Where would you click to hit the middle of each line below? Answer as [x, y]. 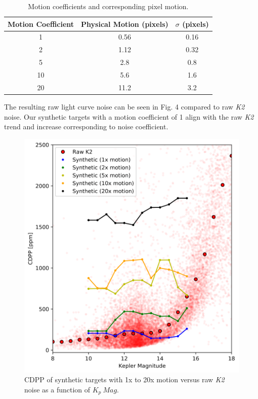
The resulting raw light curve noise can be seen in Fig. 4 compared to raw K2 [124, 106]
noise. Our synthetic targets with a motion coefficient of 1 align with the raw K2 [129, 116]
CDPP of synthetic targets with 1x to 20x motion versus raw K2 [124, 379]
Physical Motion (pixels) [125, 24]
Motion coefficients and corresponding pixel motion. [108, 6]
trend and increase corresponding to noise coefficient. [86, 126]
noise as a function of [57, 389]
